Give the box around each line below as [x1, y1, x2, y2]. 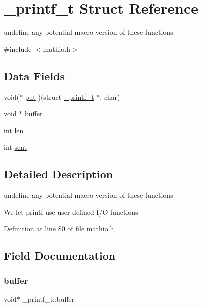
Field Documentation [4, 248, 116, 263]
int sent [4, 142, 27, 152]
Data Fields [4, 68, 65, 83]
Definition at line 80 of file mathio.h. [4, 223, 116, 234]
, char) [100, 91, 120, 102]
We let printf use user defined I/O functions [4, 206, 138, 217]
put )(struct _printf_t [25, 91, 94, 102]
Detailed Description [4, 166, 113, 182]
